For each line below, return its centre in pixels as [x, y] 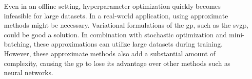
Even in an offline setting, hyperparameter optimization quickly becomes [112, 6]
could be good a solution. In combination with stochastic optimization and [116, 34]
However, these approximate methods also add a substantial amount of [110, 53]
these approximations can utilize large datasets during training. [128, 44]
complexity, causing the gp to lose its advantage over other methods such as [117, 63]
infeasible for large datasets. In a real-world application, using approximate [116, 15]
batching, [18, 44]
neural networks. [29, 72]
